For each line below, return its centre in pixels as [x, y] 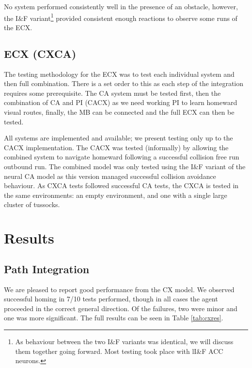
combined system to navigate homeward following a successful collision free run [122, 157]
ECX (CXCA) [40, 53]
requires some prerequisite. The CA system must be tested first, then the [112, 93]
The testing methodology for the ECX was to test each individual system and [119, 74]
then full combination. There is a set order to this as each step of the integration [124, 83]
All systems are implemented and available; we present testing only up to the [118, 138]
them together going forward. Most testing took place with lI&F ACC [119, 351]
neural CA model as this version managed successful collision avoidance [110, 176]
